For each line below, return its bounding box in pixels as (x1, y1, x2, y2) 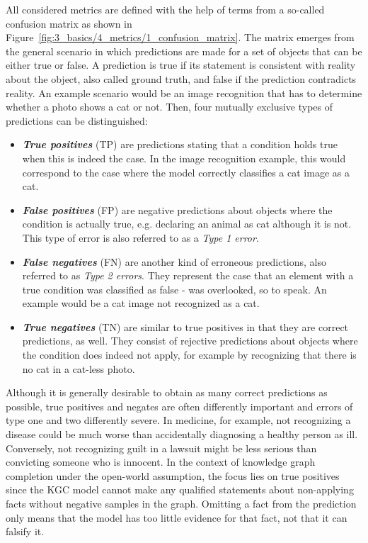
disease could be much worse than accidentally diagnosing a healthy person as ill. (6, 427, 358, 442)
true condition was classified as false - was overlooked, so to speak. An (22, 281, 327, 296)
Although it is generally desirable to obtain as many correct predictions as (6, 385, 328, 400)
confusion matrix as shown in (6, 16, 132, 30)
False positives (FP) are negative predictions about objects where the (22, 202, 333, 217)
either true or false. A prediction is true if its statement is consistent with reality (6, 57, 356, 72)
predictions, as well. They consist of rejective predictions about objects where (22, 333, 358, 348)
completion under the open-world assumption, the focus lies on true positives (6, 468, 340, 483)
